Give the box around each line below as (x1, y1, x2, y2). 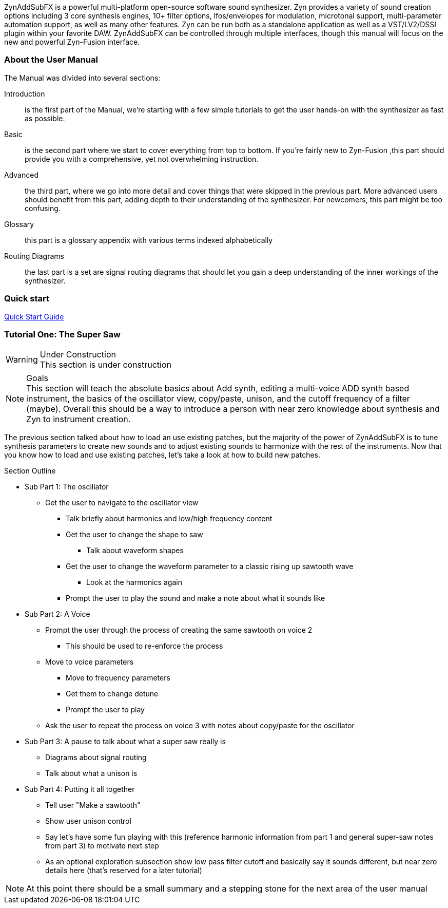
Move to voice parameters (45, 657, 134, 667)
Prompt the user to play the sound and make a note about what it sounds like (66, 594, 325, 603)
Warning (6, 354, 38, 365)
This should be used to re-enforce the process (66, 641, 223, 651)
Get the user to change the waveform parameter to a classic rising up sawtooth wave (66, 562, 354, 571)
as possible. (25, 113, 65, 123)
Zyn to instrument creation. (26, 414, 131, 425)
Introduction (4, 89, 45, 98)
